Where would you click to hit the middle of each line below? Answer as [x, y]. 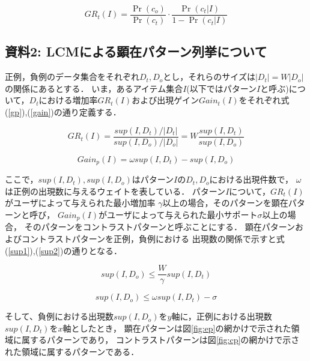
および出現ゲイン [165, 100]
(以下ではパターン [222, 88]
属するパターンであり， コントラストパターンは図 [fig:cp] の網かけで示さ [160, 340]
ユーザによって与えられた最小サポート [182, 214]
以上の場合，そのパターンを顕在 [225, 203]
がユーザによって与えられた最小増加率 [80, 203]
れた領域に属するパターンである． [72, 352]
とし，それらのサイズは [209, 77]
